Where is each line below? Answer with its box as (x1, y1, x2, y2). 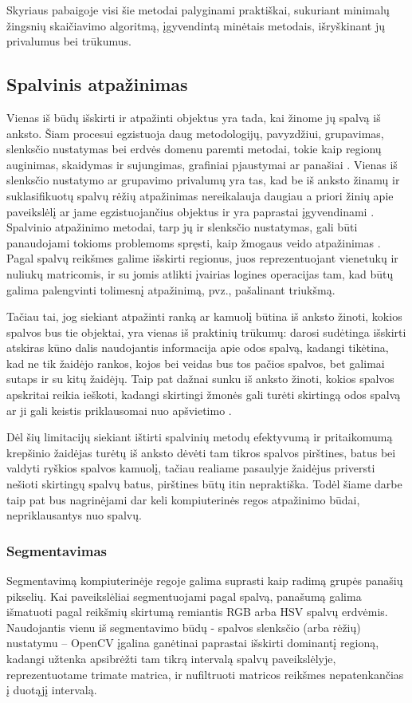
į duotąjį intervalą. (6, 681, 97, 698)
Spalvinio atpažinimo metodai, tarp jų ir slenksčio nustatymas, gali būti (6, 219, 358, 235)
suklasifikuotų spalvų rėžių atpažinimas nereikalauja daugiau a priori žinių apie (6, 187, 394, 203)
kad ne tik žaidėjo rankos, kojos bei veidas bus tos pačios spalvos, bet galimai (6, 354, 385, 371)
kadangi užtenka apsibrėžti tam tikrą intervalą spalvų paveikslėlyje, (6, 650, 336, 667)
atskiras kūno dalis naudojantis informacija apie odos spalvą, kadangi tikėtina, (6, 339, 389, 356)
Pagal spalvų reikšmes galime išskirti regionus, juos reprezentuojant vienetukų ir (6, 250, 398, 267)
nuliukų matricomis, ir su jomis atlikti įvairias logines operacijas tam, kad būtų (6, 265, 394, 282)
